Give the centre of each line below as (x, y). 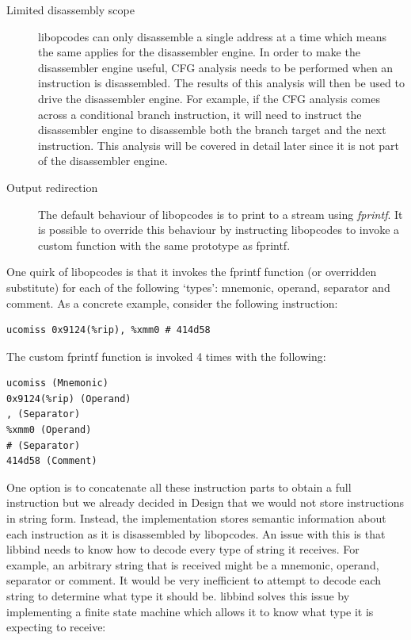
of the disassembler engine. (103, 161)
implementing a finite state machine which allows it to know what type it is (190, 611)
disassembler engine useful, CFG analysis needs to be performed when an (216, 67)
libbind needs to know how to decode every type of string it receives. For (183, 549)
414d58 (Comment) (52, 461)
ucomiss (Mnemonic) (57, 383)
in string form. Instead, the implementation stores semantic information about (196, 518)
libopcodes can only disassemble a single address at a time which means (213, 36)
